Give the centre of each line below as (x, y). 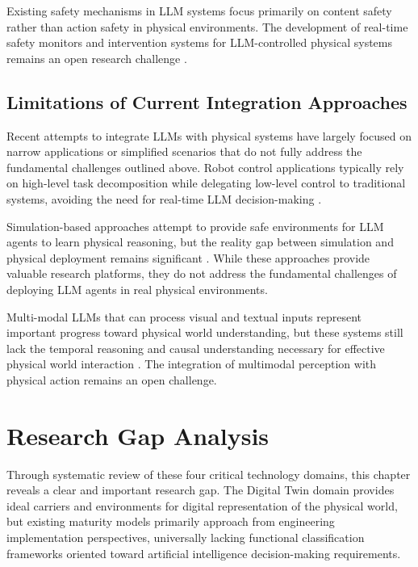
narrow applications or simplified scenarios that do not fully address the (184, 151)
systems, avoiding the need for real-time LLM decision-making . (164, 198)
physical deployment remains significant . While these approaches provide (188, 257)
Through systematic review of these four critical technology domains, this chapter (209, 474)
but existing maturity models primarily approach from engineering (171, 521)
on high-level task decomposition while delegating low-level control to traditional (206, 183)
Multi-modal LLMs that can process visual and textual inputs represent (184, 316)
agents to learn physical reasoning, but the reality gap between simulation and (200, 242)
